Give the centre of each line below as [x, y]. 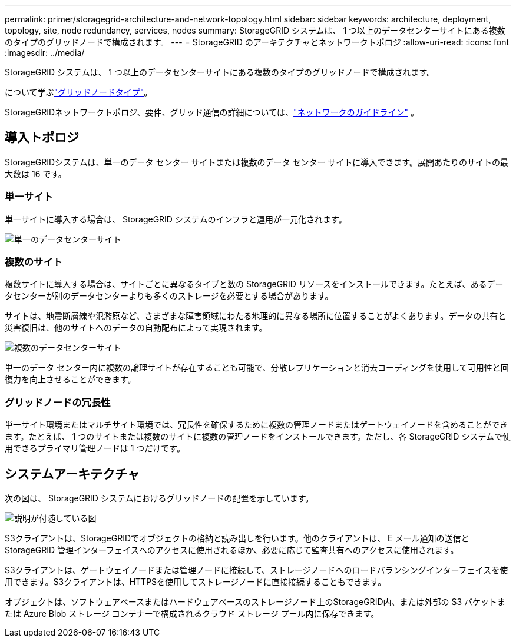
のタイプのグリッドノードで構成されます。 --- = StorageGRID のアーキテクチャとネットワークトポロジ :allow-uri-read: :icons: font [257, 42]
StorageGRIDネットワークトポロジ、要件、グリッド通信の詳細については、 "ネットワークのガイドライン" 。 [212, 112]
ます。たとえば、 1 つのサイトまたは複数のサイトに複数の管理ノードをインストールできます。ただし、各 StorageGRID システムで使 [258, 437]
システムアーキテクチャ [72, 474]
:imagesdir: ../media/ [45, 53]
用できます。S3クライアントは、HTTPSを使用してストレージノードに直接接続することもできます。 [196, 581]
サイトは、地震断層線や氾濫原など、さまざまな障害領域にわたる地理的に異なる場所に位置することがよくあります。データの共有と [256, 316]
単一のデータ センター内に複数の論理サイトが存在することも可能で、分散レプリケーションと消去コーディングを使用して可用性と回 [257, 368]
